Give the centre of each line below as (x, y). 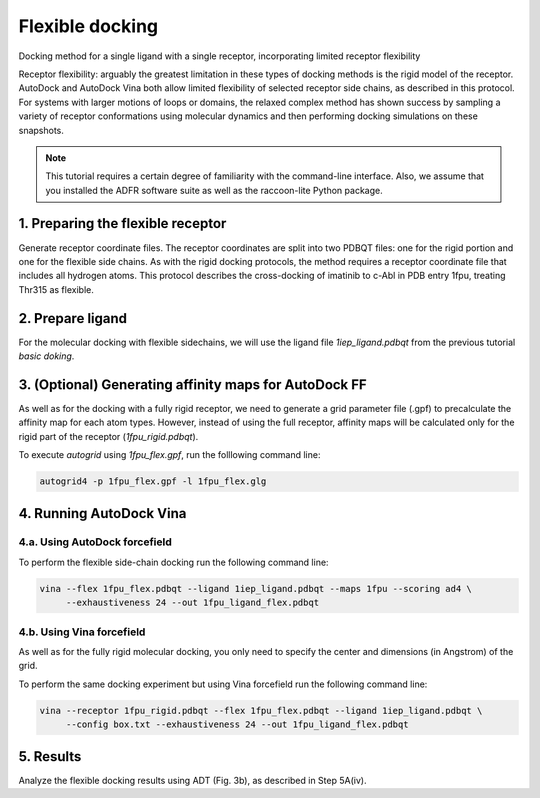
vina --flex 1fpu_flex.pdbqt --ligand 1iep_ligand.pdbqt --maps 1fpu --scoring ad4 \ (255, 588)
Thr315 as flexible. (56, 289)
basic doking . (46, 356)
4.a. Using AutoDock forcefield (95, 542)
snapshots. (41, 130)
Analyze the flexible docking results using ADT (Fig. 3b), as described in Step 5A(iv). (192, 780)
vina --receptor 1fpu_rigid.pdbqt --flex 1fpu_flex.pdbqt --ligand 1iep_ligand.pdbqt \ (261, 710)
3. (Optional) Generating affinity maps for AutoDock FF (192, 384)
